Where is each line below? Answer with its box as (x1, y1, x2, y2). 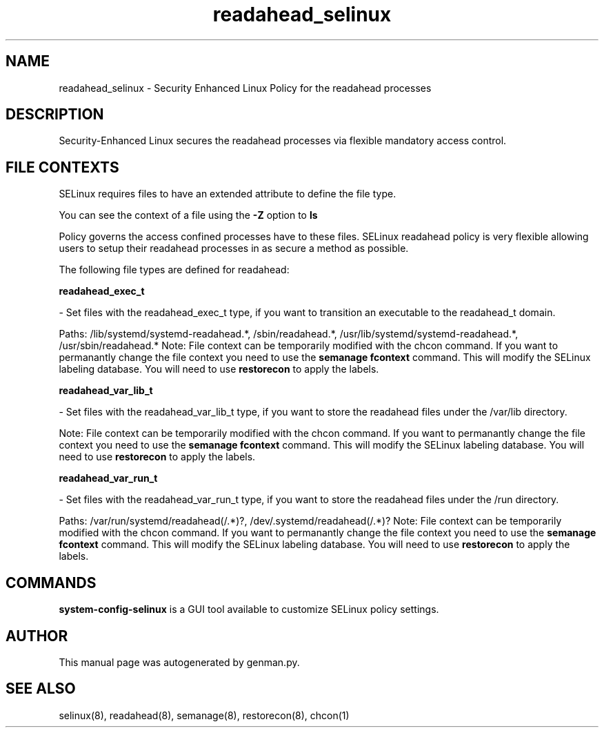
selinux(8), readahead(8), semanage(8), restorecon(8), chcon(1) (59, 709, 350, 721)
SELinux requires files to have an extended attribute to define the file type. (59, 188, 396, 200)
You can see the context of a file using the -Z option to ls (59, 209, 318, 222)
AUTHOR (6, 627, 68, 645)
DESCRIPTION (6, 106, 104, 124)
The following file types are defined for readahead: (59, 264, 290, 276)
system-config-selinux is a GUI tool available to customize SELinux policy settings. (59, 603, 439, 616)
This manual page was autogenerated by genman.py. (59, 656, 300, 668)
